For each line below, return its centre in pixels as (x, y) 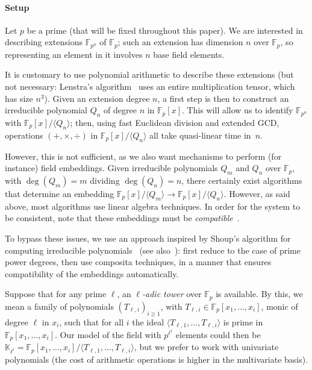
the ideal (148, 321)
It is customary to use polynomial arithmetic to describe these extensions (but (149, 74)
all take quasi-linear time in (200, 135)
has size (19, 98)
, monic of (279, 306)
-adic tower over (172, 294)
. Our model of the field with (108, 334)
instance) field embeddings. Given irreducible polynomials (111, 168)
